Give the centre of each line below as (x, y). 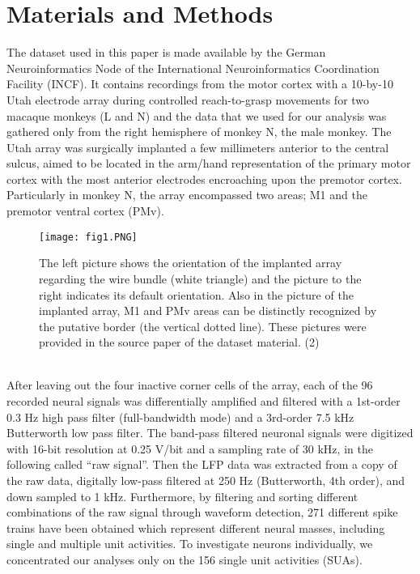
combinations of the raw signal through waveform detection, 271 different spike (202, 512)
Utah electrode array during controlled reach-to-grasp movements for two (188, 99)
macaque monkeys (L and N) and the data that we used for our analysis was (197, 115)
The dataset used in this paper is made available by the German (166, 52)
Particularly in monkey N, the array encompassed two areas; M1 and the (187, 195)
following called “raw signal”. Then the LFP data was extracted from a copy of (202, 464)
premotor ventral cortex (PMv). (85, 211)
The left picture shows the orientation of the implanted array (191, 263)
